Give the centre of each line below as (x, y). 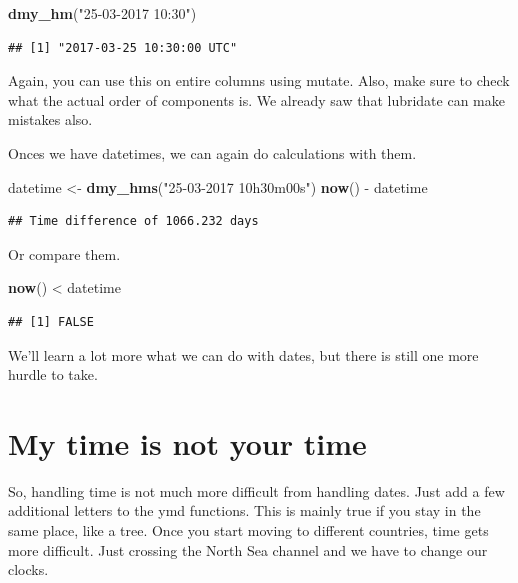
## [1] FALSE (51, 321)
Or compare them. (64, 253)
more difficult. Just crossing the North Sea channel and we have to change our (248, 549)
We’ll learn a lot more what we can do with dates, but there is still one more (243, 354)
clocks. (28, 569)
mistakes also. (50, 119)
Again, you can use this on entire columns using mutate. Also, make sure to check (259, 80)
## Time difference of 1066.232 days (133, 221)
